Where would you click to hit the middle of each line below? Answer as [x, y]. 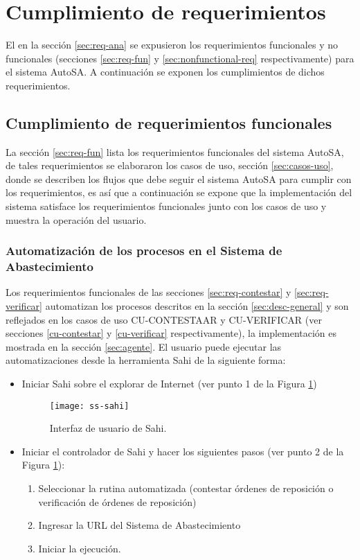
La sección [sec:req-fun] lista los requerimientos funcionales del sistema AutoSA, [175, 151]
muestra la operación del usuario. [76, 219]
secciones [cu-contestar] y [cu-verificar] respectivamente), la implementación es [171, 333]
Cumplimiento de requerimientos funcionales [169, 122]
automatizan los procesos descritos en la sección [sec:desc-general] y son [197, 306]
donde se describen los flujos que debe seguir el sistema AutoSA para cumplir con [179, 178]
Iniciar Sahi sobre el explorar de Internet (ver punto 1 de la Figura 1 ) [169, 383]
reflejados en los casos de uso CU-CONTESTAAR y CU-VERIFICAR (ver [164, 319]
